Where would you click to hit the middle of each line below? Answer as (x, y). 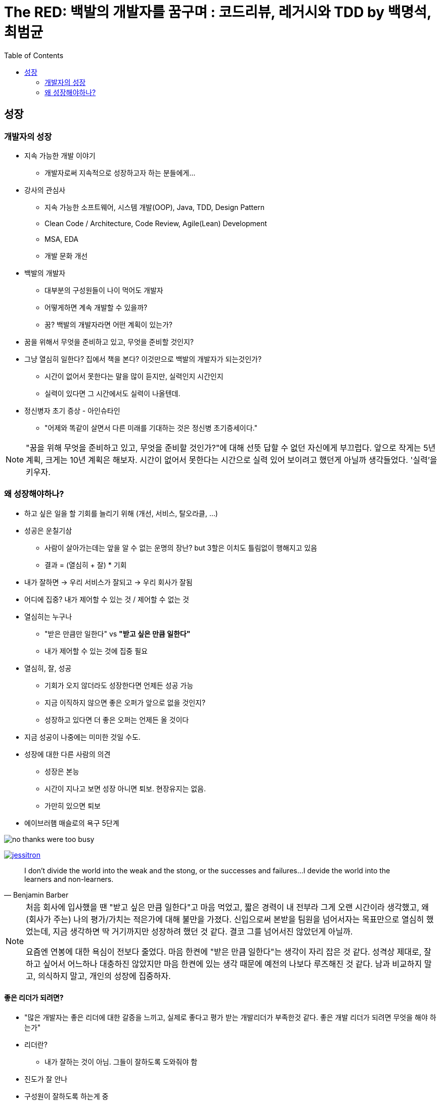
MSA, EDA (61, 239)
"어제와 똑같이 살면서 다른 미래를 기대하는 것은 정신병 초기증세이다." (151, 428)
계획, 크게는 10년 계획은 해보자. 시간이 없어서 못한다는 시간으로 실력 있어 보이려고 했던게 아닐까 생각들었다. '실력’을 (232, 460)
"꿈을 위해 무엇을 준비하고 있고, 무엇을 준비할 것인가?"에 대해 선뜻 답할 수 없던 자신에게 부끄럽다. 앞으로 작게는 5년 (231, 448)
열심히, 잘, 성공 (48, 668)
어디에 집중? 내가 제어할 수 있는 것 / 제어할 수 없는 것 (107, 599)
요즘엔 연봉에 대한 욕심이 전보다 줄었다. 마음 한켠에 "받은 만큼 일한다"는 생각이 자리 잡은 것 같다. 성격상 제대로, (224, 951)
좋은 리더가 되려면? (34, 998)
